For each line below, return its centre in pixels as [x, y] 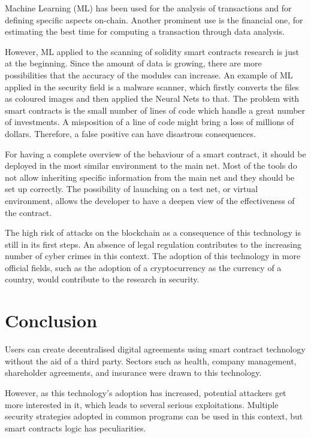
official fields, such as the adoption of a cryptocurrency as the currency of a [143, 267]
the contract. [28, 212]
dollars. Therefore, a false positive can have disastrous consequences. [130, 133]
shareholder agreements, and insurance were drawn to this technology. [133, 372]
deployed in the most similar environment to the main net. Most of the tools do [151, 165]
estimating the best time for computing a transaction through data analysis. [145, 31]
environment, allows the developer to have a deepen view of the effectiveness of [150, 200]
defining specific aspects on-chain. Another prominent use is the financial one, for [154, 19]
